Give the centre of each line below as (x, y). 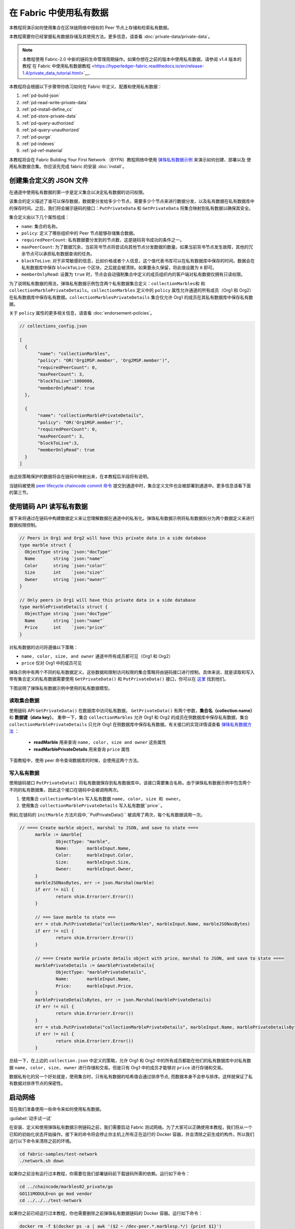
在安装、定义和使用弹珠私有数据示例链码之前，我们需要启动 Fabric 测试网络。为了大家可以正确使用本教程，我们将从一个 (131, 1127)
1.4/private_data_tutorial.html (52, 73)
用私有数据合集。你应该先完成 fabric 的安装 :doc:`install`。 (68, 167)
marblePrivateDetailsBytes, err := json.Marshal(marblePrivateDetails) (123, 1000)
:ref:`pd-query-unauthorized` (51, 130)
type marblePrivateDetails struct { (64, 607)
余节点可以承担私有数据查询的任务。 (58, 254)
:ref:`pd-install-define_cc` (47, 109)
